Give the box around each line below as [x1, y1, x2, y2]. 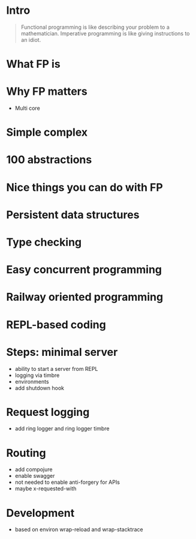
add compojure [14, 466, 53, 473]
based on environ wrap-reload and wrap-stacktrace [14, 526, 143, 533]
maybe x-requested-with [14, 485, 77, 492]
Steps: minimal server [6, 345, 118, 359]
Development [6, 506, 75, 520]
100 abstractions [6, 153, 92, 167]
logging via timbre [14, 372, 60, 379]
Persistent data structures [6, 208, 140, 221]
